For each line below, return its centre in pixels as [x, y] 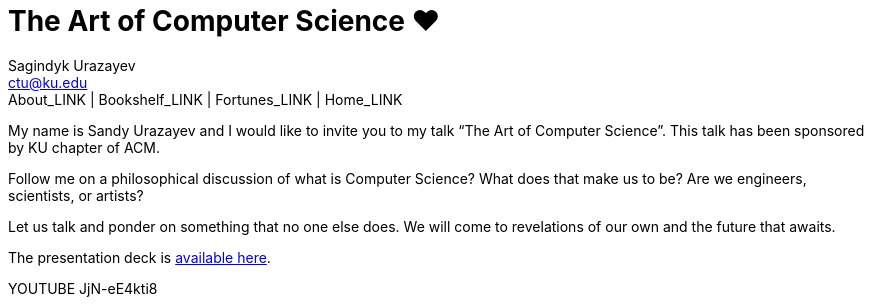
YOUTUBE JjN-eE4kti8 [83, 288]
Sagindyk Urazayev [72, 65]
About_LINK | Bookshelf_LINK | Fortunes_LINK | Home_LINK [205, 99]
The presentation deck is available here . [139, 257]
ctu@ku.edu [48, 82]
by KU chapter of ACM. [84, 147]
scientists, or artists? [76, 195]
